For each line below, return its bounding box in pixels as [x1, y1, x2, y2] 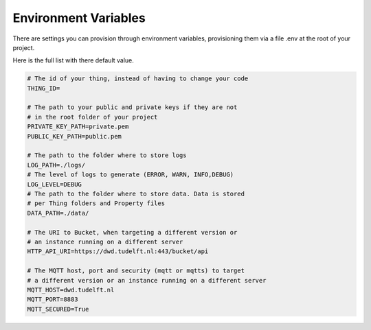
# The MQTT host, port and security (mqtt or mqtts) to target [27, 267, 245, 274]
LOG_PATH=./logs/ [27, 161, 86, 169]
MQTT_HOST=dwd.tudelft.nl [27, 285, 115, 294]
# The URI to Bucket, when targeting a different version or [27, 228, 238, 236]
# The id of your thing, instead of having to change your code [27, 75, 249, 82]
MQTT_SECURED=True [27, 305, 89, 313]
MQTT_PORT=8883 [27, 296, 78, 303]
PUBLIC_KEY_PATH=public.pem [27, 132, 122, 140]
